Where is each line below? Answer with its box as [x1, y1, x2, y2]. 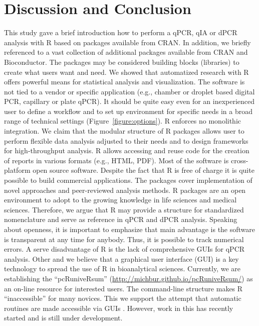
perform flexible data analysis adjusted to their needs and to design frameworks [4, 135, 248, 146]
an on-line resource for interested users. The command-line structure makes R [4, 283, 243, 293]
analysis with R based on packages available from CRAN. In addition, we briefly [4, 37, 251, 47]
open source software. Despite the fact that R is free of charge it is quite [33, 165, 254, 175]
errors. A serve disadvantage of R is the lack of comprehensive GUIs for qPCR [4, 244, 245, 254]
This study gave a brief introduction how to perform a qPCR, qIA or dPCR [4, 27, 237, 38]
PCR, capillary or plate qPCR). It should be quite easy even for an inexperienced [4, 96, 255, 106]
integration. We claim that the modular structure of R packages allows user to [4, 126, 244, 136]
